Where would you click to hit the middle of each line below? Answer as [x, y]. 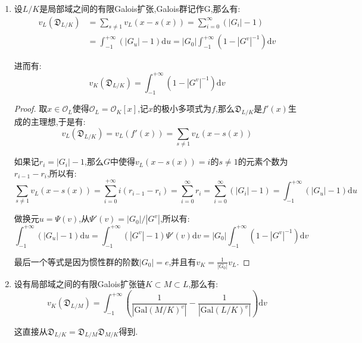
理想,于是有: [62, 122]
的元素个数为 [263, 161]
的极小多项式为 [182, 108]
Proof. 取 [31, 108]
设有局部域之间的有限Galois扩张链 [80, 283]
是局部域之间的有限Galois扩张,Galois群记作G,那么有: [140, 8]
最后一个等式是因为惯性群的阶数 [77, 261]
